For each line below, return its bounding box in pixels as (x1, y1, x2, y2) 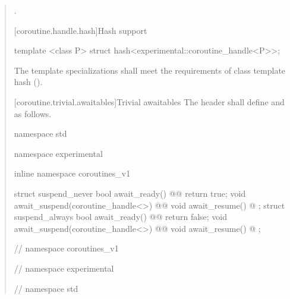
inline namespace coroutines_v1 (14, 167, 131, 180)
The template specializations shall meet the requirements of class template (14, 64, 286, 76)
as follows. (14, 107, 52, 119)
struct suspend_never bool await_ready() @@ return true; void (14, 187, 246, 199)
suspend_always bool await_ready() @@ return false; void (14, 210, 228, 223)
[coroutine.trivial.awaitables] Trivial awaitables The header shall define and (14, 95, 285, 108)
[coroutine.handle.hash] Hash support (14, 24, 147, 36)
